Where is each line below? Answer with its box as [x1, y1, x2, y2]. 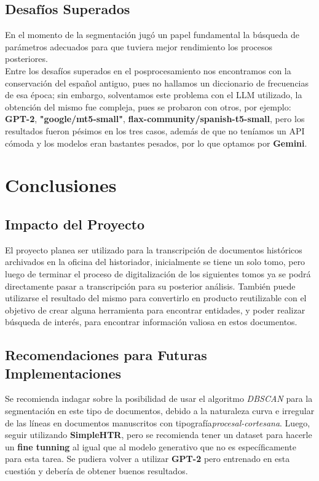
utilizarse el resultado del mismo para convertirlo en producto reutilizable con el [5, 291, 307, 304]
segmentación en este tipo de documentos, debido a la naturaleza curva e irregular [5, 404, 315, 417]
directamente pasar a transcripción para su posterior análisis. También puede [5, 279, 296, 292]
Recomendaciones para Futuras [5, 345, 207, 364]
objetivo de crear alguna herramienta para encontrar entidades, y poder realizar [5, 303, 305, 316]
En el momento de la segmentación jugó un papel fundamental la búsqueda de [5, 28, 300, 41]
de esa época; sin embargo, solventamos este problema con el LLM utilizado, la [5, 88, 302, 101]
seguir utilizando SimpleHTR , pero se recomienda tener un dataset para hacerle [5, 428, 312, 441]
